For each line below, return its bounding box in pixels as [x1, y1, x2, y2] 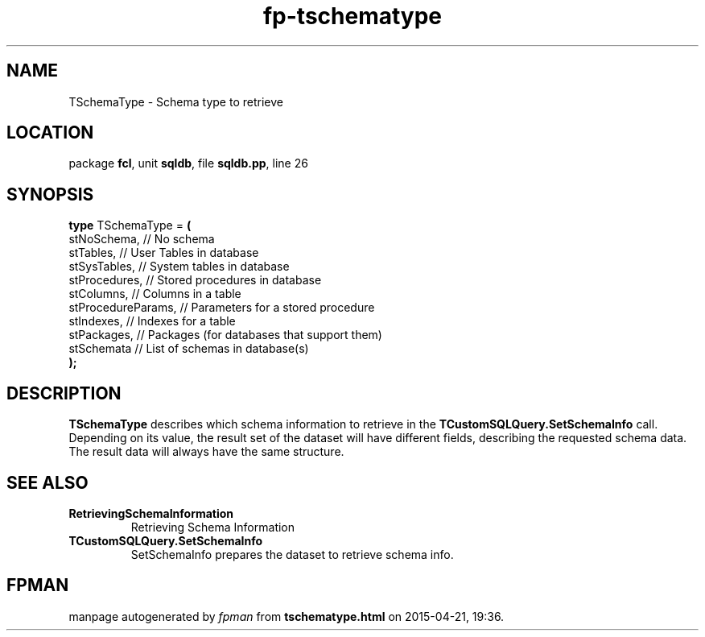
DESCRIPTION [6, 383, 122, 403]
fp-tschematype [262, 2, 443, 30]
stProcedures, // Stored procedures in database [68, 273, 322, 287]
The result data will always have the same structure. [68, 445, 344, 459]
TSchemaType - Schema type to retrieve [68, 94, 283, 109]
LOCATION [6, 122, 94, 143]
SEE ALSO [6, 472, 89, 493]
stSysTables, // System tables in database [68, 259, 290, 274]
